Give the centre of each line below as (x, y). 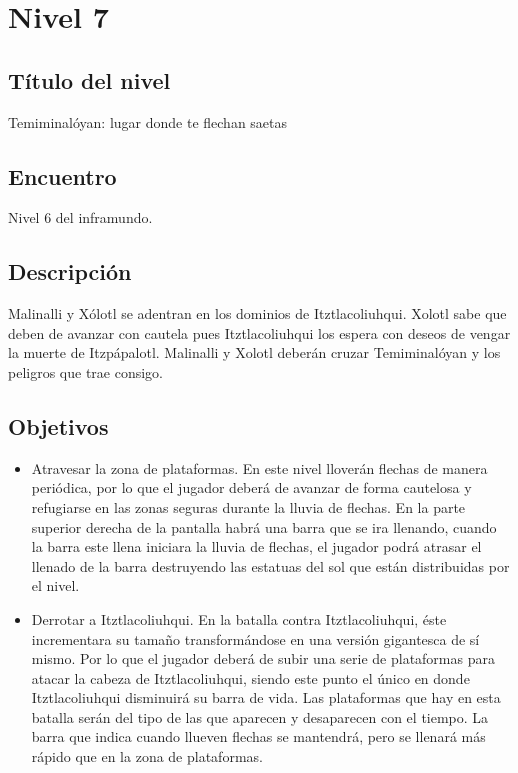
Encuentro (62, 175)
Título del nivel (89, 79)
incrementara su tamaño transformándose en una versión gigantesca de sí (255, 638)
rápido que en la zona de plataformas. (147, 756)
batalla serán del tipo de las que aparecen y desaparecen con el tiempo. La (260, 716)
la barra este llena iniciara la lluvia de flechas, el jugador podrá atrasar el (256, 546)
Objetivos (58, 425)
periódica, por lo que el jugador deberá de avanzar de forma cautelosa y (251, 487)
